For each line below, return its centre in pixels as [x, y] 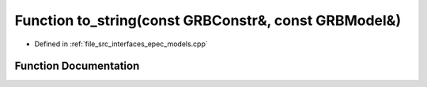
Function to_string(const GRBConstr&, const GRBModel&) [208, 20]
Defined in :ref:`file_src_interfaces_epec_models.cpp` [121, 44]
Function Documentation [77, 66]
